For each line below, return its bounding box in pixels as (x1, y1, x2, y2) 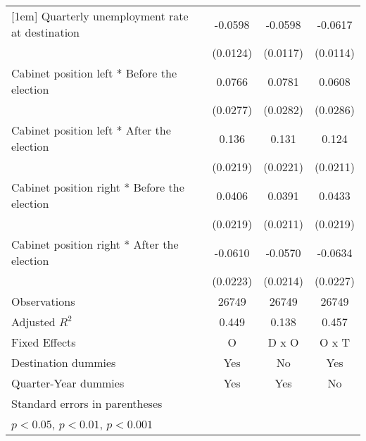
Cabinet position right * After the (11, 236, 179, 252)
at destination (11, 24, 80, 40)
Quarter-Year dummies (11, 375, 125, 391)
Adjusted (11, 313, 56, 330)
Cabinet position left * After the (11, 122, 171, 138)
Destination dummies (11, 354, 116, 371)
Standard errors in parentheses (11, 395, 163, 411)
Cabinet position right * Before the (11, 179, 184, 195)
